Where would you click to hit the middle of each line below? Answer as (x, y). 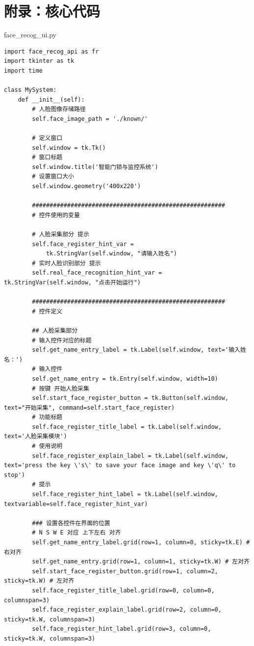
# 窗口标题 (47, 157)
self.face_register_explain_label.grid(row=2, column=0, (127, 610)
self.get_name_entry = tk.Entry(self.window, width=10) (125, 379)
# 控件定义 (47, 311)
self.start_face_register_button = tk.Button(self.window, (130, 398)
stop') (14, 475)
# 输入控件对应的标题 (62, 340)
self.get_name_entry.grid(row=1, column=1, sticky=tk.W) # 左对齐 (141, 562)
